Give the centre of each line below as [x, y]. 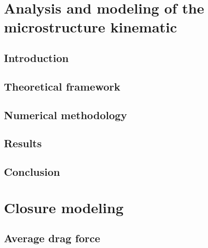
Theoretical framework [62, 86]
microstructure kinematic [91, 27]
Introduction [36, 57]
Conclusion [32, 172]
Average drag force [52, 238]
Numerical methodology [66, 115]
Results [23, 143]
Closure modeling [64, 207]
